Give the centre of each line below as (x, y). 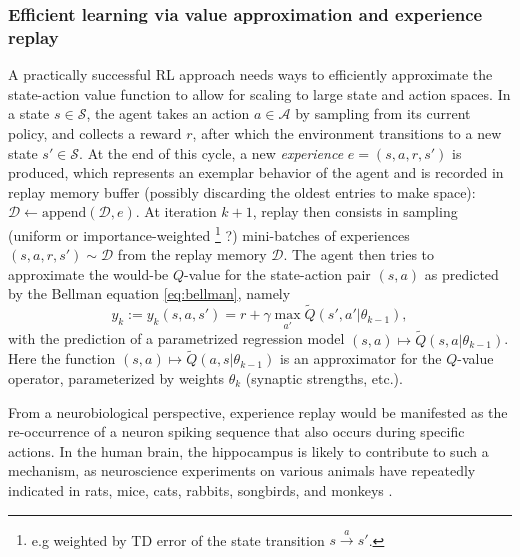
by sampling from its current (383, 113)
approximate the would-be (88, 273)
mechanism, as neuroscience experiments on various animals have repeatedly (242, 470)
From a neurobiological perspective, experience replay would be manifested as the (258, 411)
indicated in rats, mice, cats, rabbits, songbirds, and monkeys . (200, 489)
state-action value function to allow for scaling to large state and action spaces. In (259, 93)
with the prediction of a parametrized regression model (176, 338)
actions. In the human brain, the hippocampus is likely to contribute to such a (248, 450)
